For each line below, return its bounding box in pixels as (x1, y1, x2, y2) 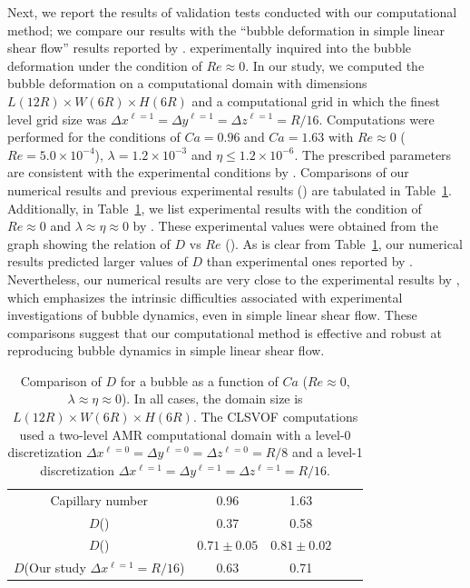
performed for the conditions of (7, 127, 181, 146)
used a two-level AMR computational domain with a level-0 (19, 424, 351, 443)
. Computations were (318, 109, 435, 128)
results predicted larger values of (7, 252, 188, 271)
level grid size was (7, 109, 107, 128)
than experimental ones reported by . (206, 252, 413, 271)
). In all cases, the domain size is (121, 389, 303, 408)
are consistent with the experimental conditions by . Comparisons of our (7, 163, 409, 182)
